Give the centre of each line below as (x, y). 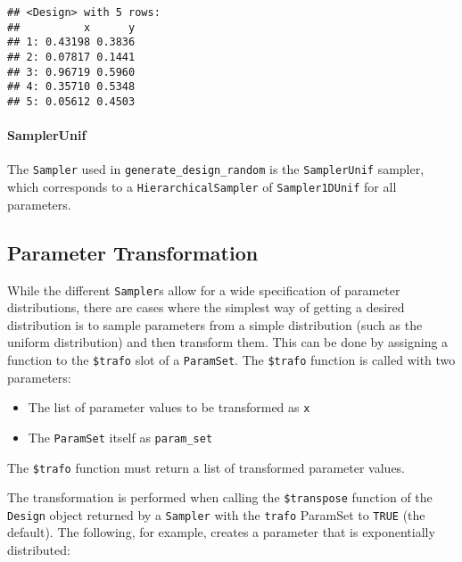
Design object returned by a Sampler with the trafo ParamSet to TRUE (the (216, 514)
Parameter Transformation (133, 252)
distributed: (39, 550)
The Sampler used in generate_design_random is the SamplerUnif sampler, (216, 169)
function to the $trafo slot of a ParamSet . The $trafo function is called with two (231, 359)
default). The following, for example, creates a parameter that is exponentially (221, 532)
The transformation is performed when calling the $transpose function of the (220, 497)
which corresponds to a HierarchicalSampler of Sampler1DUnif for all (202, 187)
